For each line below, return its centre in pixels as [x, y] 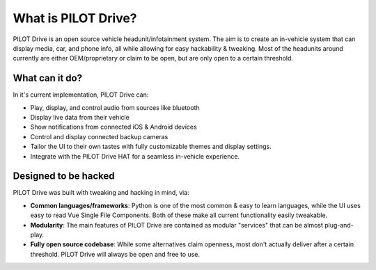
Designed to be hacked [64, 176]
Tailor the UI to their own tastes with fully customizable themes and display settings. [151, 147]
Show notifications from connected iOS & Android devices [114, 127]
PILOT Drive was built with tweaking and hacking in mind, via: [101, 193]
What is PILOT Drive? [75, 18]
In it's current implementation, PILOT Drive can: [81, 95]
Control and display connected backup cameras [99, 136]
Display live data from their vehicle [80, 118]
